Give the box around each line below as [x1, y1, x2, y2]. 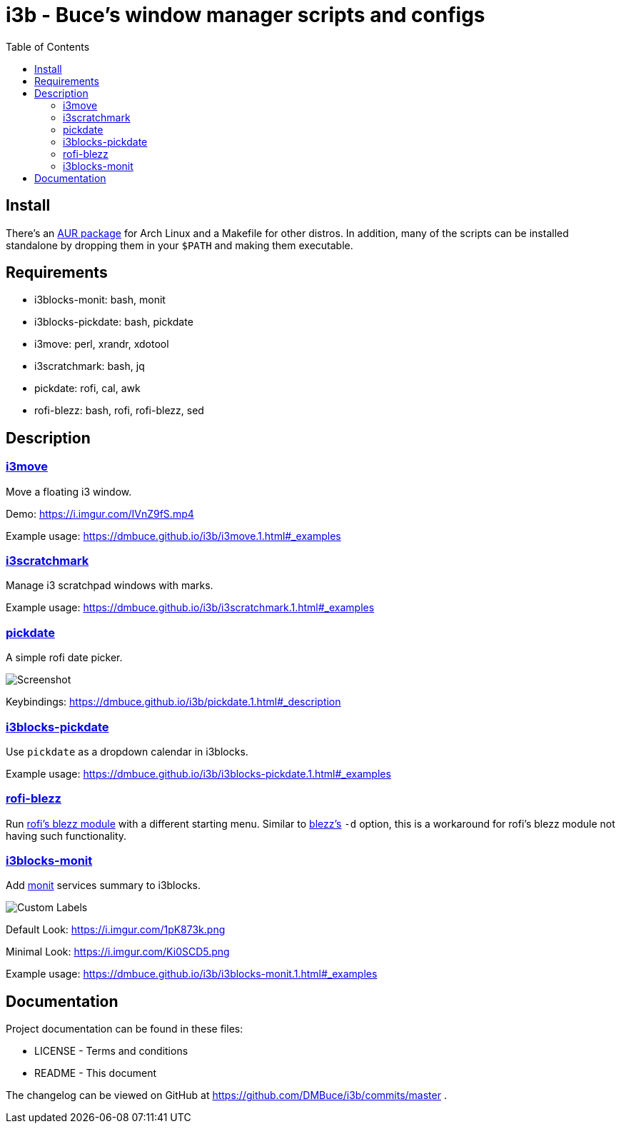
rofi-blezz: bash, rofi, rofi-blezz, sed [34, 404, 204, 417]
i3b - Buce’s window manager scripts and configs [6, 3, 485, 27]
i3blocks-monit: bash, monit [34, 293, 166, 306]
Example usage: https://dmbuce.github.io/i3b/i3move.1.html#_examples [6, 529, 341, 542]
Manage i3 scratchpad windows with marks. [6, 579, 213, 592]
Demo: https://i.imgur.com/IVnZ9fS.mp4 [6, 507, 194, 520]
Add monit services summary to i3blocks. [6, 879, 201, 892]
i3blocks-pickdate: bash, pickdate [34, 316, 193, 328]
